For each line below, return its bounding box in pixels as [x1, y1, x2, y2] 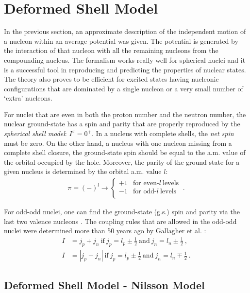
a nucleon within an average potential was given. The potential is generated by [4, 35, 238, 46]
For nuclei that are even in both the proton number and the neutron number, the [4, 109, 246, 119]
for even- [133, 180, 159, 187]
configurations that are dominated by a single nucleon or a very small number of [4, 83, 243, 93]
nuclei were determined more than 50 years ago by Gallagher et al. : [4, 225, 206, 236]
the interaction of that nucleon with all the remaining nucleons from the [4, 45, 218, 55]
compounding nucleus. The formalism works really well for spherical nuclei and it [4, 54, 246, 65]
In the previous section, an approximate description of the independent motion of [4, 26, 246, 36]
